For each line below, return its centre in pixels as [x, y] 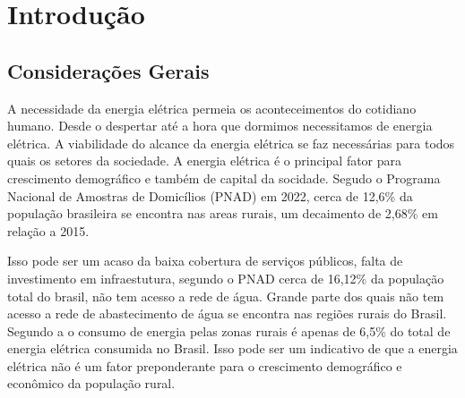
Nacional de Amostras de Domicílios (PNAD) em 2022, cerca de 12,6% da [210, 195]
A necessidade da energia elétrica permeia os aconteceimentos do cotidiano [212, 108]
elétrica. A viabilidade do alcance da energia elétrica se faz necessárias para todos [231, 143]
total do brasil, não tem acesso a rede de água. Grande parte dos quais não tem [226, 296]
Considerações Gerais [108, 70]
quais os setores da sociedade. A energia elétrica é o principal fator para [205, 161]
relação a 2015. [48, 230]
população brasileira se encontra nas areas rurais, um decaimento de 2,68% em [223, 213]
